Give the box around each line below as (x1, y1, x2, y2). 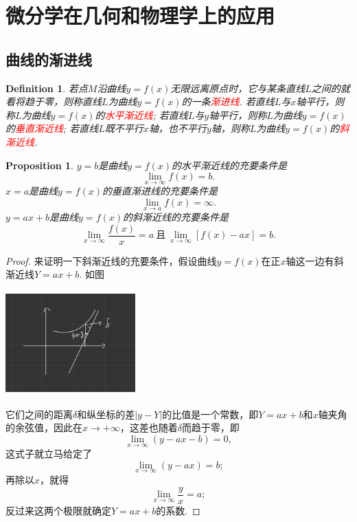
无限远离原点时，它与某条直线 (170, 80, 306, 95)
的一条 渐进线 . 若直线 (181, 94, 275, 109)
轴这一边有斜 (286, 253, 344, 268)
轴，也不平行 (148, 121, 207, 135)
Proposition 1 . (5, 157, 73, 172)
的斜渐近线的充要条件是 (122, 210, 229, 224)
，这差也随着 (119, 420, 178, 435)
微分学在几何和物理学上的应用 (5, 1, 275, 30)
